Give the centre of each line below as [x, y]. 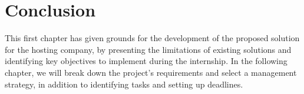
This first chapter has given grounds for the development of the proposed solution [152, 38]
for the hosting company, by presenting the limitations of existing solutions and [148, 49]
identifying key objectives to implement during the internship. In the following [146, 61]
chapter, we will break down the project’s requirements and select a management [151, 72]
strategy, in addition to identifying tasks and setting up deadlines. [124, 84]
